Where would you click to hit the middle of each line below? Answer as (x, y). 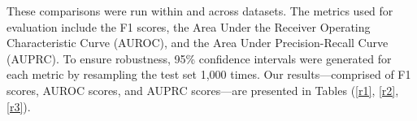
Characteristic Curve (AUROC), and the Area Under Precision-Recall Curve (198, 43)
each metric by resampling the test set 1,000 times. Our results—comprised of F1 (209, 74)
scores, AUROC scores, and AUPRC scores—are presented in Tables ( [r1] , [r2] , (203, 90)
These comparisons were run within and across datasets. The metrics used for (200, 11)
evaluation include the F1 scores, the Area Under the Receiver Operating (189, 26)
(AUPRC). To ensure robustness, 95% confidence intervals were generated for (199, 58)
